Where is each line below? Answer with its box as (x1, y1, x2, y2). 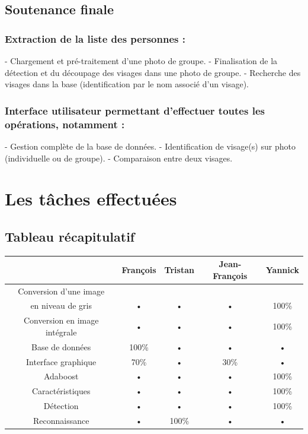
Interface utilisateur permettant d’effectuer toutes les (5, 103, 265, 118)
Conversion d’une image (18, 284, 105, 297)
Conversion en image (23, 314, 99, 327)
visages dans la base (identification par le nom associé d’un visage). (5, 78, 249, 90)
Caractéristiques (31, 385, 91, 397)
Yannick (265, 263, 299, 275)
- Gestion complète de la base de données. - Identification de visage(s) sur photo (5, 140, 296, 152)
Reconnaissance (33, 414, 89, 426)
